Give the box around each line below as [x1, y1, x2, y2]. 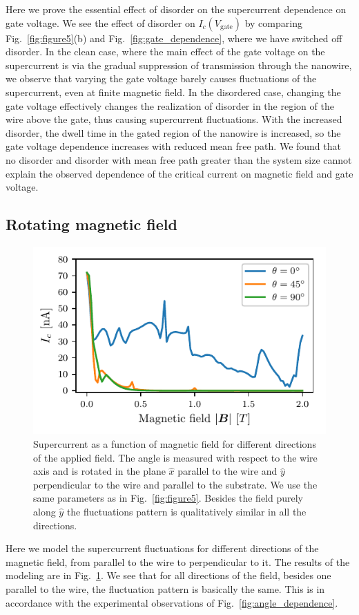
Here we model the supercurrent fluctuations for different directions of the [6, 541, 319, 556]
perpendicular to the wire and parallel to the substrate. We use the [33, 477, 318, 491]
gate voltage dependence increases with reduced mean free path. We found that [6, 139, 341, 153]
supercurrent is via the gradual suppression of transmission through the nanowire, [6, 57, 352, 72]
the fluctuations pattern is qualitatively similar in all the [66, 504, 307, 518]
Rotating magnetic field [6, 214, 177, 235]
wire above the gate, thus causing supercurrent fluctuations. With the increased [6, 112, 342, 126]
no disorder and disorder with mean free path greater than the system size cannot [6, 152, 352, 167]
